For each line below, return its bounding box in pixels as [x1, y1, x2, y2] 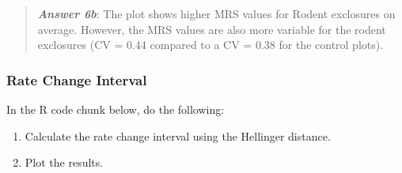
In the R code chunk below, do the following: [6, 101, 225, 117]
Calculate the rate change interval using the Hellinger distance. [25, 127, 331, 144]
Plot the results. [25, 154, 104, 171]
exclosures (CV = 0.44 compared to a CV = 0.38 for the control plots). [37, 36, 384, 53]
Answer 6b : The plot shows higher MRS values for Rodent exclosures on [37, 6, 396, 21]
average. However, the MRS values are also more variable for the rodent [37, 21, 386, 37]
